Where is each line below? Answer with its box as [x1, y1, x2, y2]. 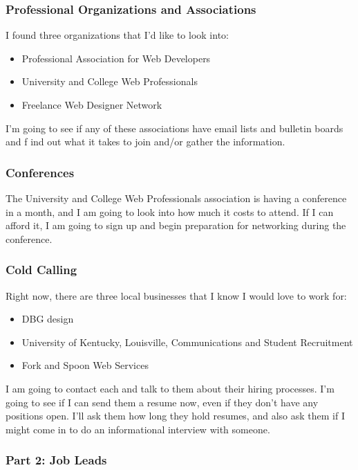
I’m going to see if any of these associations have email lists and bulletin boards [6, 120, 343, 135]
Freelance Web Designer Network [21, 98, 162, 111]
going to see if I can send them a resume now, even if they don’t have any [6, 395, 319, 409]
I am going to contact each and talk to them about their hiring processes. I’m [6, 381, 335, 395]
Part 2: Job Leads [6, 451, 107, 469]
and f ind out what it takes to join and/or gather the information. [6, 134, 285, 149]
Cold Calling [6, 261, 77, 278]
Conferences [6, 163, 75, 181]
